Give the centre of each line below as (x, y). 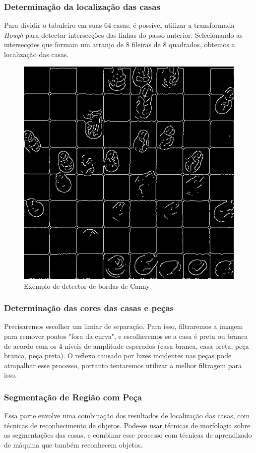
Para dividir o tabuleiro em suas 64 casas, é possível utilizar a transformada (119, 25)
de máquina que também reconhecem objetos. (73, 445)
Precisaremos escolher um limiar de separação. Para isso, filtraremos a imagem (124, 326)
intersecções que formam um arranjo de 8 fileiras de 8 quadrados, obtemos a (120, 44)
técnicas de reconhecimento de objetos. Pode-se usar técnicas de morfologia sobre (127, 425)
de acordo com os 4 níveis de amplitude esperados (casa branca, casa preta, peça (127, 346)
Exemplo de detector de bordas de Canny (87, 286)
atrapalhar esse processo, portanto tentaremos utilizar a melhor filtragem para (123, 365)
